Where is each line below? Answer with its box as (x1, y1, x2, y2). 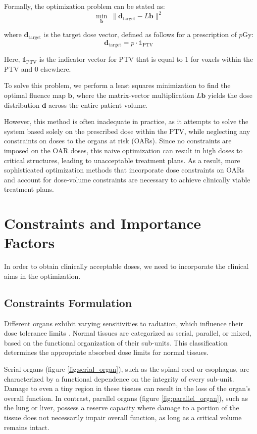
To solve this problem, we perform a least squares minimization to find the (4, 80, 231, 90)
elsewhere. (40, 63, 71, 74)
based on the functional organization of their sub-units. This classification (4, 337, 228, 347)
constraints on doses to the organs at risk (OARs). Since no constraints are (4, 135, 232, 146)
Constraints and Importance (4, 213, 201, 233)
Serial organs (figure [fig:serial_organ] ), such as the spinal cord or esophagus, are (4, 364, 250, 374)
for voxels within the (191, 54, 253, 64)
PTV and (4, 63, 33, 74)
